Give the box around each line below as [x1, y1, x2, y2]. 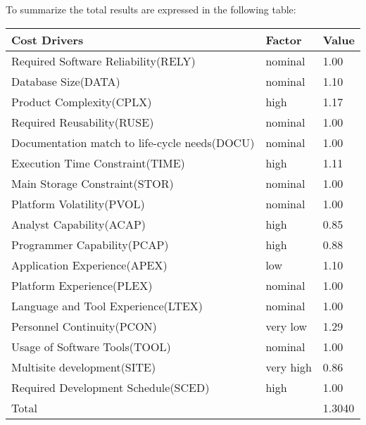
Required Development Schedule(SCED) [11, 379, 210, 395]
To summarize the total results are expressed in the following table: [6, 2, 296, 16]
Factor [265, 31, 302, 48]
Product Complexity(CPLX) [11, 93, 152, 110]
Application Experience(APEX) [11, 256, 168, 273]
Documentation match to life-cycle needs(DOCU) [11, 134, 255, 151]
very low [265, 317, 308, 334]
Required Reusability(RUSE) [11, 113, 154, 130]
